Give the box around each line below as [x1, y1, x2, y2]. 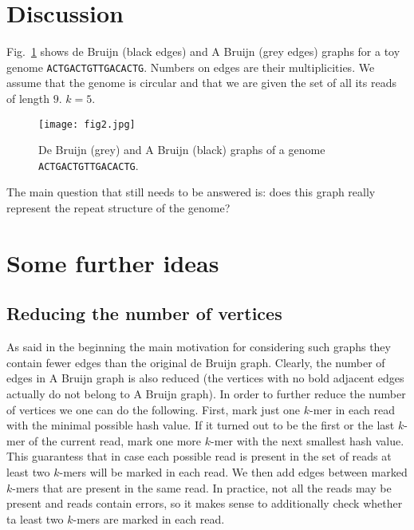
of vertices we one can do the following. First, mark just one [6, 401, 301, 417]
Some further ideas [6, 246, 219, 279]
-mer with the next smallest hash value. [211, 432, 404, 449]
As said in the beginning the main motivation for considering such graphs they [6, 338, 391, 355]
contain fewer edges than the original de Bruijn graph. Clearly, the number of [6, 354, 385, 370]
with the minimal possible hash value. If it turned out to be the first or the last [6, 417, 395, 433]
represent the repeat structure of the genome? [6, 200, 231, 216]
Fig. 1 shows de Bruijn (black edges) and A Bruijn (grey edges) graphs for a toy [6, 43, 400, 60]
